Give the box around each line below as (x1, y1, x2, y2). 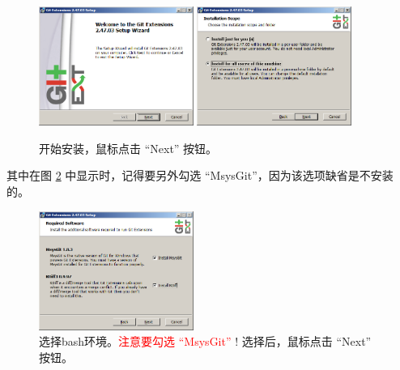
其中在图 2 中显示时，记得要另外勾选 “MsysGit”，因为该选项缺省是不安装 (6, 167, 394, 184)
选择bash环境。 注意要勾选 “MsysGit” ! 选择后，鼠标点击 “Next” (39, 333, 372, 350)
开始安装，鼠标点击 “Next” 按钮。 (39, 139, 218, 156)
